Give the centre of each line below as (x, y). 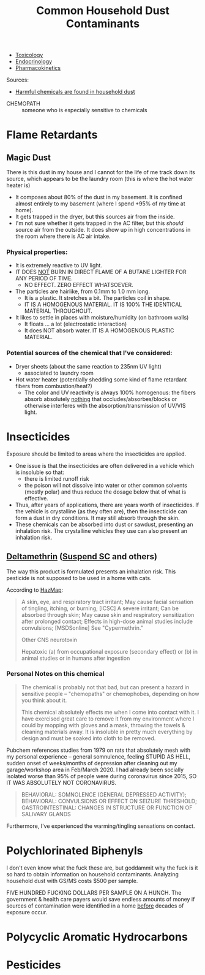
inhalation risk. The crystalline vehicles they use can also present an (101, 530)
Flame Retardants (52, 135)
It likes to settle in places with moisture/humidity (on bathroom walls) (102, 318)
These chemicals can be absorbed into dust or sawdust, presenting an (104, 524)
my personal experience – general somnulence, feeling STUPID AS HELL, (99, 756)
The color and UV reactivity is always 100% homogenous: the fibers (110, 392)
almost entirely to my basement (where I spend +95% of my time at (100, 204)
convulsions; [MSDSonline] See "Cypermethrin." (82, 628)
